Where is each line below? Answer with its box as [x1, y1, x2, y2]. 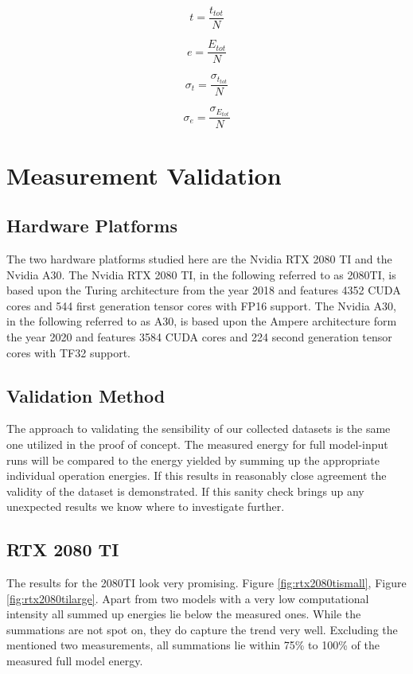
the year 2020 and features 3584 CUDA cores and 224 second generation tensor [6, 328, 392, 345]
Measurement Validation [6, 158, 282, 191]
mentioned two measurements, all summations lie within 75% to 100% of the [6, 637, 380, 653]
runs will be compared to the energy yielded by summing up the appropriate [6, 451, 380, 468]
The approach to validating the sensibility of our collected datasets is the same [6, 420, 391, 437]
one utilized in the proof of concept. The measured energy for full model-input [6, 435, 388, 452]
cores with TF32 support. [6, 344, 131, 360]
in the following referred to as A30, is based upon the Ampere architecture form [6, 313, 397, 329]
